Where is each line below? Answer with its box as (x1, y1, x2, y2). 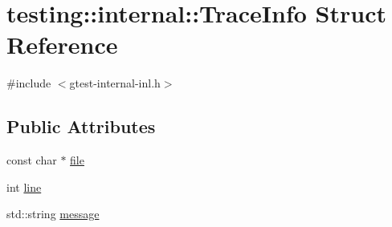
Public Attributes (6, 114, 156, 139)
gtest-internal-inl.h (69, 75, 161, 91)
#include (6, 75, 51, 91)
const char (6, 152, 57, 168)
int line (6, 178, 42, 195)
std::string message (6, 205, 100, 222)
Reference (6, 28, 118, 61)
